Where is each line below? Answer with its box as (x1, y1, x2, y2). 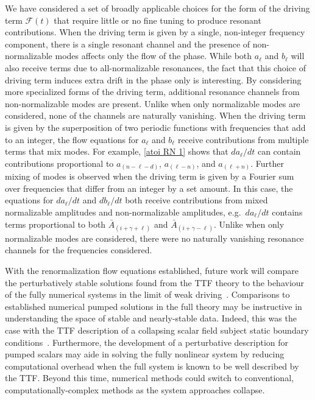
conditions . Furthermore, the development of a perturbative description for (5, 335, 289, 348)
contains (272, 206, 303, 219)
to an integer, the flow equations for (5, 133, 139, 146)
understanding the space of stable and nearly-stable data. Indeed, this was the (5, 312, 297, 325)
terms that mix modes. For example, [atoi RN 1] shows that (5, 145, 228, 158)
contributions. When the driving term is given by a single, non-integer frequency (5, 26, 305, 38)
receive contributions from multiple (177, 133, 309, 146)
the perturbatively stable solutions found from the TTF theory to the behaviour (5, 276, 305, 289)
